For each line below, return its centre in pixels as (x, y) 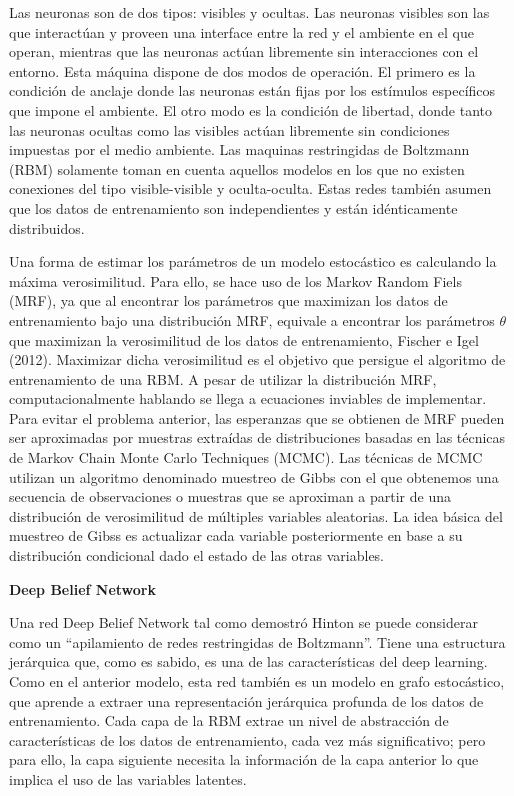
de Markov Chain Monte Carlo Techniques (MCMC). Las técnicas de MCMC (246, 457)
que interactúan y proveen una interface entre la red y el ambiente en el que (241, 31)
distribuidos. (47, 227)
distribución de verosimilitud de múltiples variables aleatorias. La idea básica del (256, 515)
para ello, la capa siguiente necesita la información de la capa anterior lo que (244, 759)
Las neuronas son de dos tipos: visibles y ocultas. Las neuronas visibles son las (249, 12)
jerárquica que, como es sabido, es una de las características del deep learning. (248, 661)
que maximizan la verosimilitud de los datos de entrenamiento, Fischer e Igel (244, 339)
